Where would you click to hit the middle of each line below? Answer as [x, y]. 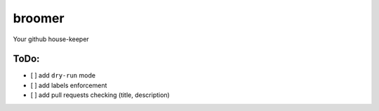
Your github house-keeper [51, 39]
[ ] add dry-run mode [63, 75]
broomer [39, 18]
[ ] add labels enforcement [69, 85]
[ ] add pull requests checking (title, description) [100, 95]
